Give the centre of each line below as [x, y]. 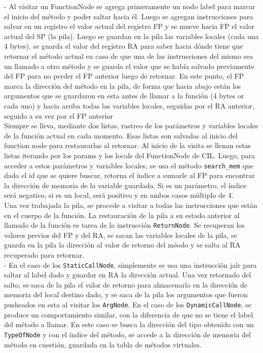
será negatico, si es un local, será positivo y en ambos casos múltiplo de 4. [119, 195]
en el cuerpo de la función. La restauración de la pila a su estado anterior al [122, 215]
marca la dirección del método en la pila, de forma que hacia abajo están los [123, 85]
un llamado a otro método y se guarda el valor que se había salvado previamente [129, 66]
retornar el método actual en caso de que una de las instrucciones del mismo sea [129, 56]
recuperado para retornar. [44, 254]
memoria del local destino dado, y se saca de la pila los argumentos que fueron [126, 294]
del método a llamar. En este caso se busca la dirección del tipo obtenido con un [129, 324]
